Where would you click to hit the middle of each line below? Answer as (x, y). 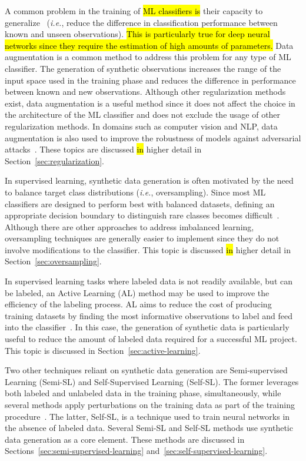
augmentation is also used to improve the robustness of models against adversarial (153, 137)
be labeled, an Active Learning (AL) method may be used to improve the (137, 292)
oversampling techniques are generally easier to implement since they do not (142, 238)
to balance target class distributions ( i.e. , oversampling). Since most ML (135, 192)
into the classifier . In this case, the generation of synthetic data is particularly (147, 327)
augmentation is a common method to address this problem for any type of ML (148, 57)
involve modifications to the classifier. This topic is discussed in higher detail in (148, 249)
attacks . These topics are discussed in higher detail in (103, 149)
